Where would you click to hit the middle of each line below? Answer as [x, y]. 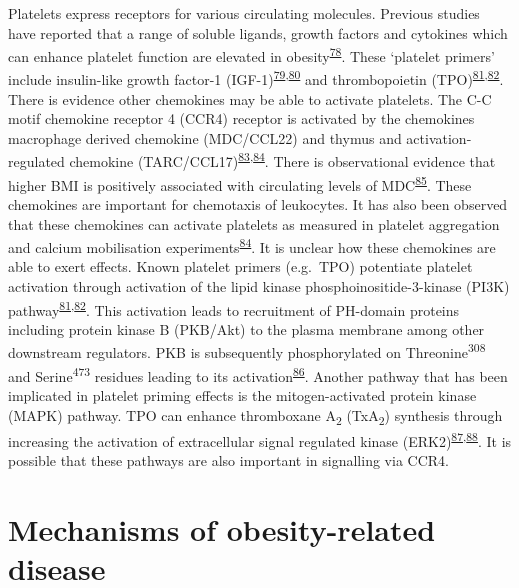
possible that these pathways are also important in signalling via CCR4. [228, 459]
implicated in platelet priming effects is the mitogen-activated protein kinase [242, 394]
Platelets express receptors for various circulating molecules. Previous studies [244, 13]
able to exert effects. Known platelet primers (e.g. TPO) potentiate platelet [240, 266]
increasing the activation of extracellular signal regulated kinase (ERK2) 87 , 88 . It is [260, 439]
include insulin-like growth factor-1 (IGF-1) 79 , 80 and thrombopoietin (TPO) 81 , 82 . [256, 78]
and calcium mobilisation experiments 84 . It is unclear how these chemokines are [252, 245]
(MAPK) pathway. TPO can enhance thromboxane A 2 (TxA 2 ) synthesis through [255, 416]
